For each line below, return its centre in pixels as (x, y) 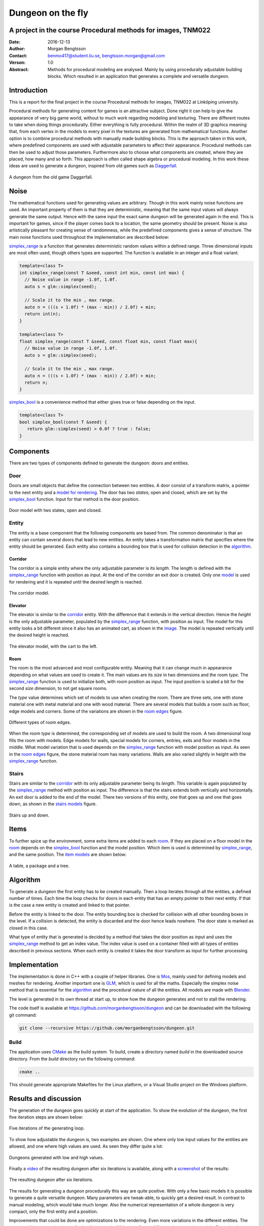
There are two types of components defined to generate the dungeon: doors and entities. (99, 463)
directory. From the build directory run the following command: (72, 1059)
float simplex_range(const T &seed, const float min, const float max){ (108, 341)
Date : (15, 42)
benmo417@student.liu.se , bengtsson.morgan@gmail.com (106, 55)
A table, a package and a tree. (39, 866)
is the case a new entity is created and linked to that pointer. (70, 905)
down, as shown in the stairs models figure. (53, 804)
